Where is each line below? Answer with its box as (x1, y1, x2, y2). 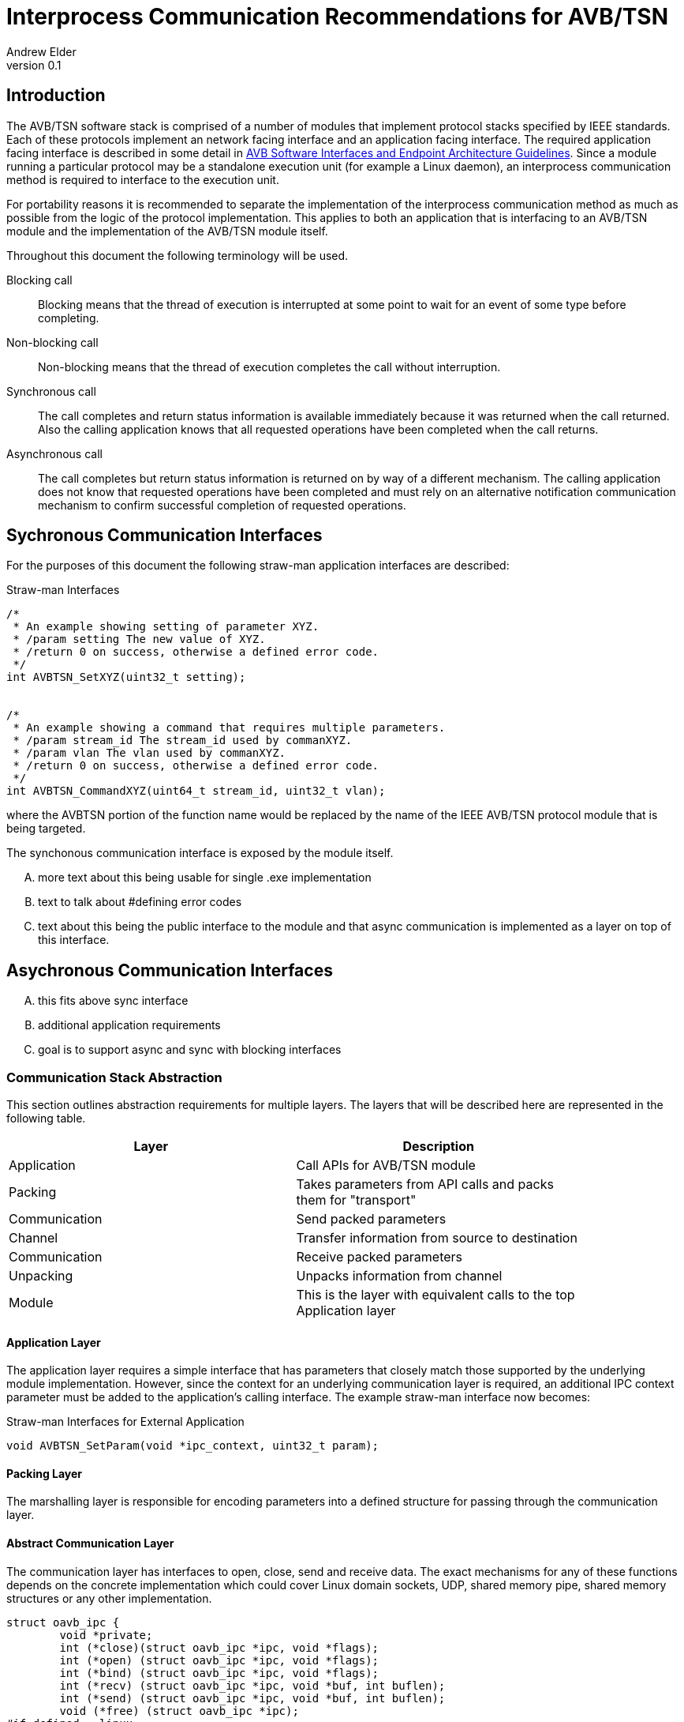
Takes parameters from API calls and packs (296, 1176, 554, 1193)
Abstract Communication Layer (6, 1536, 174, 1551)
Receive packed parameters (296, 1249, 463, 1265)
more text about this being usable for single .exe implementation (38, 870, 372, 885)
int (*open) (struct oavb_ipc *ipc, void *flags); (59, 1653, 379, 1667)
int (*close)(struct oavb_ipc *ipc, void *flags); (59, 1641, 379, 1654)
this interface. (38, 933, 110, 947)
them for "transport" (296, 1192, 417, 1209)
